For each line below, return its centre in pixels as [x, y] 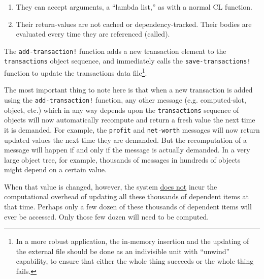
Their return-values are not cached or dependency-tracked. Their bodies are [134, 24]
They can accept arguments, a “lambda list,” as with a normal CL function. [134, 7]
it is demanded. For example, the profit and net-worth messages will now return [132, 129]
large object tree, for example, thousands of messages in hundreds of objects [122, 159]
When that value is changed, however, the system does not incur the [111, 186]
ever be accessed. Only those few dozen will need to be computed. [107, 216]
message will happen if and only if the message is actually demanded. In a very [127, 150]
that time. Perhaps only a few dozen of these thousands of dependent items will [128, 207]
